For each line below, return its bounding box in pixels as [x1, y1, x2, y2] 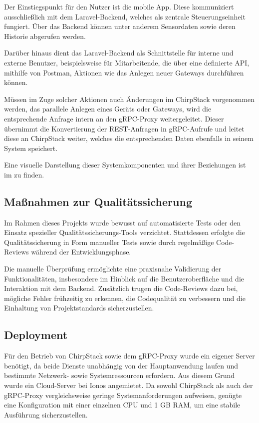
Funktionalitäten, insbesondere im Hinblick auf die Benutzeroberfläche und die [4, 273, 244, 283]
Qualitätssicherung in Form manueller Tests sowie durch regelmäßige [4, 236, 214, 247]
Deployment [4, 327, 68, 342]
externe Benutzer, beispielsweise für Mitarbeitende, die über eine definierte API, [4, 57, 250, 67]
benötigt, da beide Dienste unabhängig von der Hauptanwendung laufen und [4, 360, 239, 370]
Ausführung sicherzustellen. [4, 409, 88, 419]
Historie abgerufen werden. [4, 30, 86, 41]
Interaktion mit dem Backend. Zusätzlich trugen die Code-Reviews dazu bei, [4, 283, 238, 293]
